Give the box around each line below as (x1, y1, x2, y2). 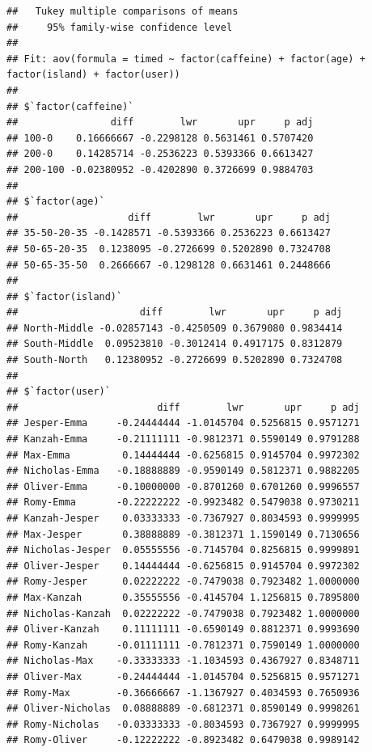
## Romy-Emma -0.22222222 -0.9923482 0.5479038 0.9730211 (6, 496, 360, 509)
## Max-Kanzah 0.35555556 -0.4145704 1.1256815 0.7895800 (6, 591, 360, 603)
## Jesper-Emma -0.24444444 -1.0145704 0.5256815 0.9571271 (6, 417, 360, 429)
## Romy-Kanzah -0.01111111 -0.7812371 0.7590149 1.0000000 (6, 639, 360, 651)
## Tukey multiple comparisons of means (6, 6, 239, 17)
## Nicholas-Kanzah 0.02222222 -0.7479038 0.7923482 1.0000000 (6, 607, 360, 619)
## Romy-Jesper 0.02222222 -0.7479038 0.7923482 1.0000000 (6, 576, 360, 588)
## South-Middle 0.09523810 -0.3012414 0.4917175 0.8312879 (6, 338, 343, 350)
